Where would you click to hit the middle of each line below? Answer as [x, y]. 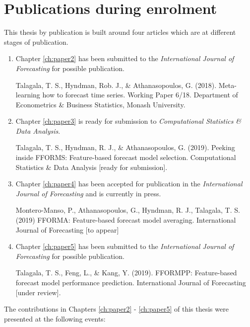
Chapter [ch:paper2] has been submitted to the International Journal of [125, 58]
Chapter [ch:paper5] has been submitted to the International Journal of [125, 246]
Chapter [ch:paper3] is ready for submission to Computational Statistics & [128, 121]
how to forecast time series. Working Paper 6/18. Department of [140, 95]
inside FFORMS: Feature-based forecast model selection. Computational [126, 157]
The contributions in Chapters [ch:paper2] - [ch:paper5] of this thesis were [116, 309]
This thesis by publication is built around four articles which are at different [120, 32]
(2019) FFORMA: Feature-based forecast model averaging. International [126, 220]
